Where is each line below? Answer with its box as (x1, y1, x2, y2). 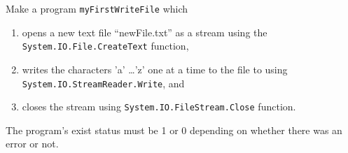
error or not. (6, 136, 59, 151)
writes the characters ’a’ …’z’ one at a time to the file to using (22, 61, 288, 76)
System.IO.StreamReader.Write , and (22, 75, 185, 90)
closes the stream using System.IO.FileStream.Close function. (22, 99, 296, 114)
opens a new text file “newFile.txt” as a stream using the (22, 24, 267, 39)
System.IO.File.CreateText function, (22, 38, 189, 53)
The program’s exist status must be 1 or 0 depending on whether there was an (6, 122, 342, 137)
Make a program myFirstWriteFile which (6, 1, 188, 15)
